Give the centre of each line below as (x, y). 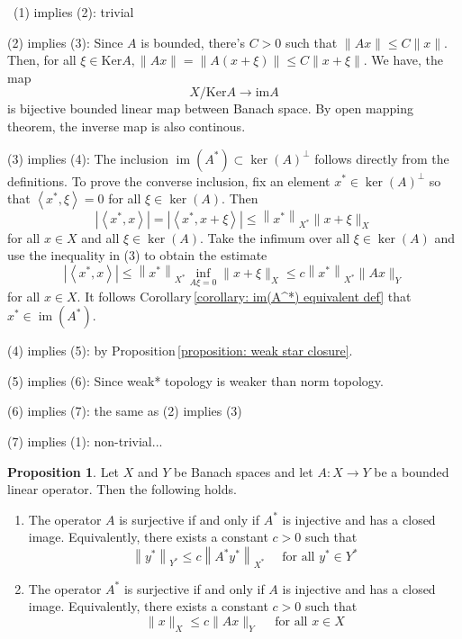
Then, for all (42, 60)
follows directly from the (382, 158)
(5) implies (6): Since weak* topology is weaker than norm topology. (195, 380)
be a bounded (412, 471)
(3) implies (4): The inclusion (88, 158)
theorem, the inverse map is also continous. (127, 126)
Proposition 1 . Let (63, 471)
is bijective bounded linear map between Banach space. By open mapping (210, 108)
